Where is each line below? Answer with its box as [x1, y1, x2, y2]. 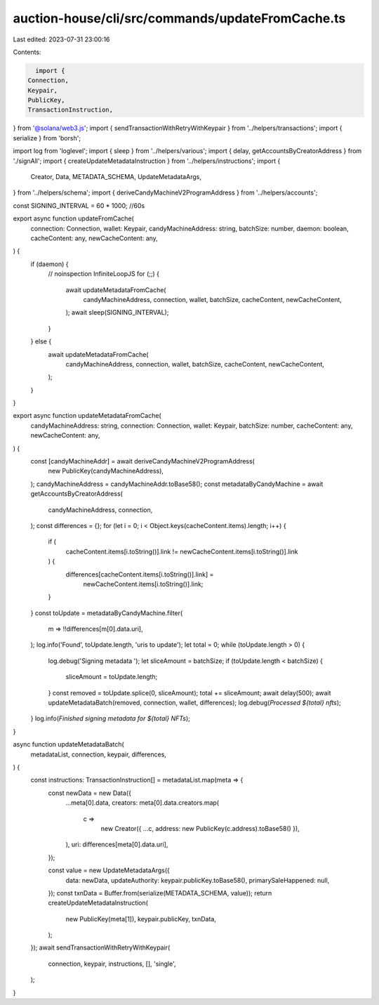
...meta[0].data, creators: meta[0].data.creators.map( [65, 799, 220, 807]
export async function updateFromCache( [13, 214, 135, 223]
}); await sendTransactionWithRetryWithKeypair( [30, 943, 171, 952]
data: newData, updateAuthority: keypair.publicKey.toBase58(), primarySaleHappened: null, [65, 876, 330, 884]
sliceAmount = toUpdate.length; [65, 673, 158, 681]
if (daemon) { [30, 260, 69, 268]
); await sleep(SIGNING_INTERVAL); [65, 308, 169, 317]
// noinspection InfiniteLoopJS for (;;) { [48, 270, 160, 278]
